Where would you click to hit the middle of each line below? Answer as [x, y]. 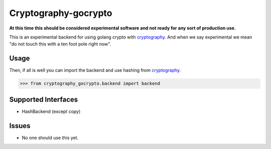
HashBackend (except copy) [51, 111]
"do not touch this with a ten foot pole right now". [60, 44]
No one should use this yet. [50, 137]
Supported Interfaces [44, 99]
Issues [20, 126]
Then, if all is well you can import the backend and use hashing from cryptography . [95, 70]
